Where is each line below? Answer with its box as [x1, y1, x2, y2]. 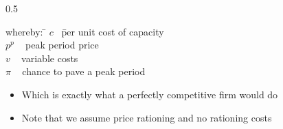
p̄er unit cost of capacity [61, 24, 164, 38]
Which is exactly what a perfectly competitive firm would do [21, 87, 278, 101]
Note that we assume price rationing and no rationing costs [21, 110, 272, 124]
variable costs [21, 51, 78, 65]
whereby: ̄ [5, 24, 47, 38]
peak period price [25, 38, 99, 52]
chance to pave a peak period [22, 64, 146, 78]
